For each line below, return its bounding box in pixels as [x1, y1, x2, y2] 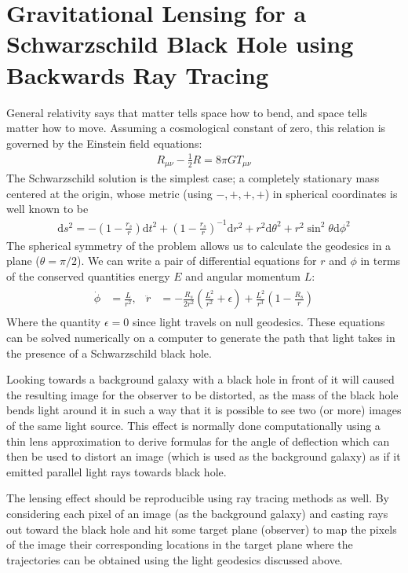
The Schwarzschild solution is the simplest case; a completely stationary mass [6, 170, 380, 186]
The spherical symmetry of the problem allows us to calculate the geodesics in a [6, 237, 392, 253]
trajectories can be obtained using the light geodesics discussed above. [6, 551, 343, 567]
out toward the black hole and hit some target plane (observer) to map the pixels [6, 520, 397, 537]
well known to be [6, 200, 89, 217]
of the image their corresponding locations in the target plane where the [6, 536, 353, 553]
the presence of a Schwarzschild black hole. [6, 344, 212, 361]
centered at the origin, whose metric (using [6, 185, 213, 201]
